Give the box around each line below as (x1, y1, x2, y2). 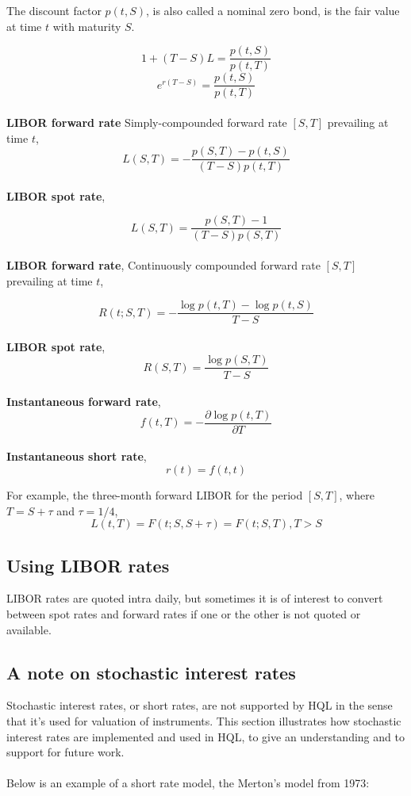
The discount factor (6, 2, 102, 18)
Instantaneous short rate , (6, 448, 147, 465)
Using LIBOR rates (6, 553, 170, 577)
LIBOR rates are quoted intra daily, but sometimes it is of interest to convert (6, 590, 383, 607)
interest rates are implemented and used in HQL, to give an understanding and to (6, 728, 405, 744)
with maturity (52, 17, 121, 34)
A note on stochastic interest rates (6, 660, 296, 684)
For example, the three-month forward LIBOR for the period (6, 486, 303, 503)
